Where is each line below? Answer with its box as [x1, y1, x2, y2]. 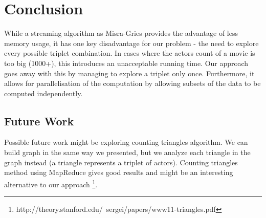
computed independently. [4, 88, 83, 98]
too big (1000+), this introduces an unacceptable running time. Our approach [4, 57, 249, 68]
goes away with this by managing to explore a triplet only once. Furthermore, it [4, 68, 255, 78]
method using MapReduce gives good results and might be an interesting [4, 167, 233, 178]
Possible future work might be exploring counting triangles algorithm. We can [4, 137, 248, 147]
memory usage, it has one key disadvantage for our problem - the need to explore [4, 37, 259, 48]
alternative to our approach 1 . [4, 177, 98, 189]
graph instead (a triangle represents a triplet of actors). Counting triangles [4, 157, 238, 167]
